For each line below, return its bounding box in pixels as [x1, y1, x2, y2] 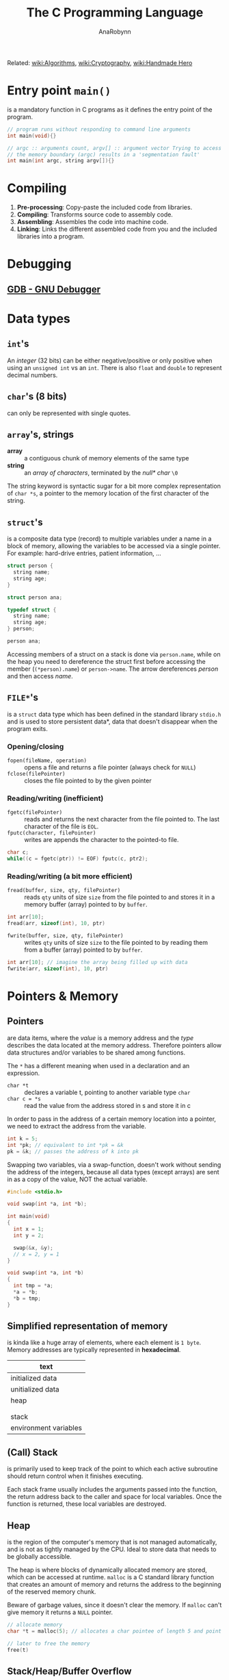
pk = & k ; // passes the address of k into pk [7, 1148, 139, 1155]
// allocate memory [7, 1622, 63, 1629]
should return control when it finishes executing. [7, 1472, 144, 1481]
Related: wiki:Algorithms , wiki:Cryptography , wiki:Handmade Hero [7, 58, 193, 66]
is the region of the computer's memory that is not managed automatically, [7, 1538, 217, 1546]
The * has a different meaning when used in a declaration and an [7, 1061, 190, 1070]
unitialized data [10, 1385, 59, 1394]
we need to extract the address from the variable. [7, 1122, 147, 1130]
